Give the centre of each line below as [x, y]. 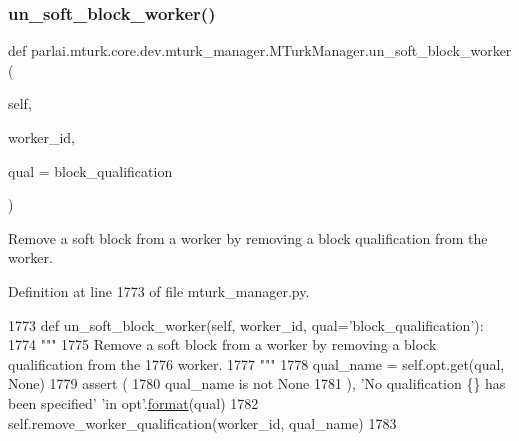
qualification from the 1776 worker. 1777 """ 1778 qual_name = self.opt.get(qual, [256, 363]
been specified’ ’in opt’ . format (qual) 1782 [133, 402]
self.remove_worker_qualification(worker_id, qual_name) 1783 [202, 422]
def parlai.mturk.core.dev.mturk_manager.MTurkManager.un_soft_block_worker [260, 50]
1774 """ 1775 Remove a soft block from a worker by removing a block [222, 344]
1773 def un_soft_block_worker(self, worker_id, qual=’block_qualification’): [246, 324]
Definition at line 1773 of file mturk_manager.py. [159, 290]
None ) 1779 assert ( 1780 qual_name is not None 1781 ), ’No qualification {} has [257, 383]
